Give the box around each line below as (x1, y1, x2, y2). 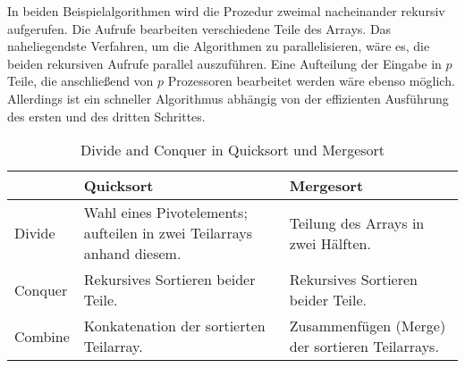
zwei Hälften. (289, 232, 371, 254)
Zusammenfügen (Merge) (289, 315, 446, 337)
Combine (14, 325, 70, 347)
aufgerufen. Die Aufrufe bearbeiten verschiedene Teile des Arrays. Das (7, 19, 392, 38)
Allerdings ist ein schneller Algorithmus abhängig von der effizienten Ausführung (7, 88, 449, 107)
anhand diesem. (83, 243, 182, 264)
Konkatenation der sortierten (83, 315, 266, 337)
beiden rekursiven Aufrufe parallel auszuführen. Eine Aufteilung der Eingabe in (7, 54, 442, 72)
